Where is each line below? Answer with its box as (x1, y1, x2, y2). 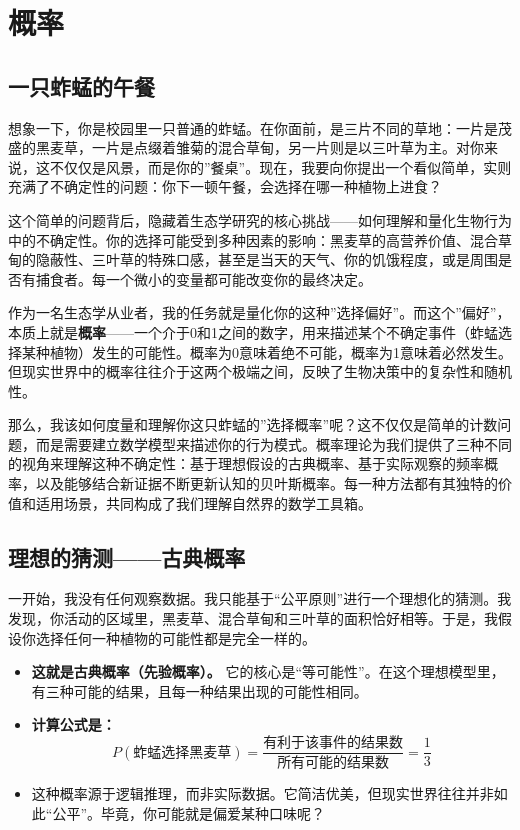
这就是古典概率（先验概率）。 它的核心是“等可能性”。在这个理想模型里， (31, 661, 505, 682)
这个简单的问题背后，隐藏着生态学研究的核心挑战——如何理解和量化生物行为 (8, 209, 512, 230)
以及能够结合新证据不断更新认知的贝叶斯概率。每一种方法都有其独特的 (35, 473, 498, 494)
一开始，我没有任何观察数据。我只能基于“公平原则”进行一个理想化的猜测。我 (8, 588, 512, 609)
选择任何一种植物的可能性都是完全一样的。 (35, 627, 316, 648)
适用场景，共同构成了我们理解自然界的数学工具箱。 (35, 492, 372, 513)
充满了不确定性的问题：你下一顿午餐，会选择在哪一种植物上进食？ (8, 176, 442, 197)
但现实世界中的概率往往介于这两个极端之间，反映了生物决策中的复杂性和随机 (8, 361, 512, 382)
